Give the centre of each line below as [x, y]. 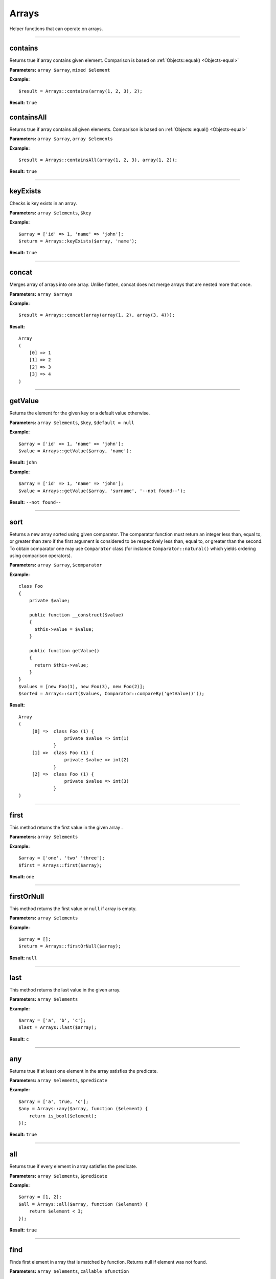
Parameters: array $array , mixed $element [60, 70]
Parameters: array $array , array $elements [61, 139]
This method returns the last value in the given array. [65, 989]
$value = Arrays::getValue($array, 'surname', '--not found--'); [102, 491]
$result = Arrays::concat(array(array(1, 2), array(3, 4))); [97, 315]
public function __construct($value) [76, 615]
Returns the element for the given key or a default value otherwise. [80, 413]
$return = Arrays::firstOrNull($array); [70, 946]
